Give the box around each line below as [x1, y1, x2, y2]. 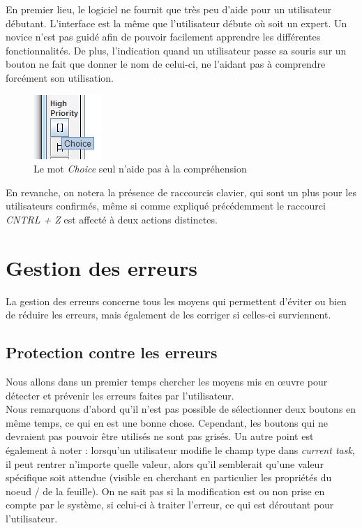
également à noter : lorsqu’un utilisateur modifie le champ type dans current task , [6, 443, 355, 457]
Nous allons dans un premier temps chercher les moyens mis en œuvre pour [6, 374, 328, 389]
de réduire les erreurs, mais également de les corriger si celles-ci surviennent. [6, 307, 331, 322]
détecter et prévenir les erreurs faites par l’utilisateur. [6, 388, 234, 402]
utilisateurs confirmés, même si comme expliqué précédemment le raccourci [6, 198, 326, 213]
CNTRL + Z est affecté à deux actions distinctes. [6, 212, 218, 226]
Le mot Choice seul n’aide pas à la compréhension [33, 161, 247, 176]
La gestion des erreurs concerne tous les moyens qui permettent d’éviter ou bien [6, 293, 347, 308]
